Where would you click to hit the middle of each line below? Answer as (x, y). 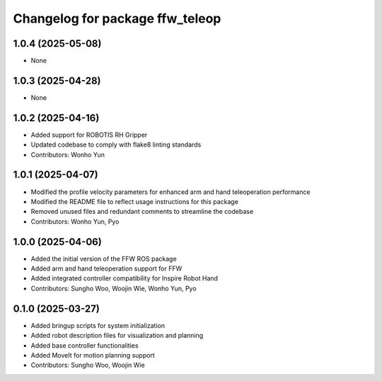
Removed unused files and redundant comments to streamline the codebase (142, 212)
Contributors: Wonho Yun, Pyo (75, 221)
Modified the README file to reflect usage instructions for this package (134, 201)
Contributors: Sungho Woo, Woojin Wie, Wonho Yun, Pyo (114, 288)
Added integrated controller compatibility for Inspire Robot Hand (125, 278)
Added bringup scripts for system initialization (98, 325)
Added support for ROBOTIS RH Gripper (89, 135)
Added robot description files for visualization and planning (117, 336)
